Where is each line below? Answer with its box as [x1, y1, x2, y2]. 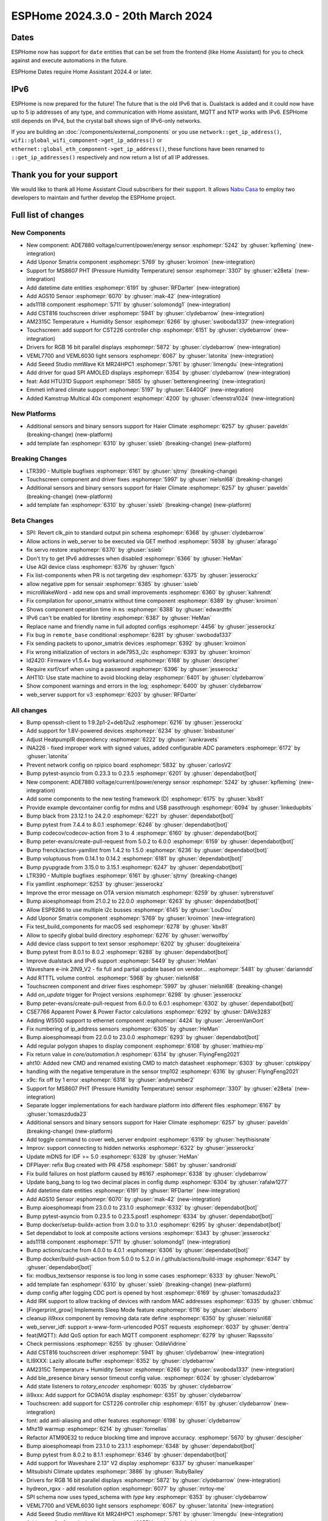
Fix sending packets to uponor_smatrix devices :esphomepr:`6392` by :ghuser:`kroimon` [26, 639, 247, 647]
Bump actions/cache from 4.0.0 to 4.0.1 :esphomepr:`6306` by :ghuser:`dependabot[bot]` [26, 1247, 250, 1254]
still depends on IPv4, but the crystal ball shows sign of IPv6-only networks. [11, 117, 202, 124]
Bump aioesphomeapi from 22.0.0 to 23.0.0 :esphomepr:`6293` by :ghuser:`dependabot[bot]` [26, 1034, 261, 1041]
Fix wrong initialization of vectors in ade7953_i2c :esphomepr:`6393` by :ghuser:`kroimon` [26, 648, 252, 655]
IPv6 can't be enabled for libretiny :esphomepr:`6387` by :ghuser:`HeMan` [26, 614, 212, 622]
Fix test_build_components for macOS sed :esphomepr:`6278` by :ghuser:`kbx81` [26, 923, 229, 930]
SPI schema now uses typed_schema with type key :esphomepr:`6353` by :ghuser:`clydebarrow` [26, 1494, 268, 1501]
